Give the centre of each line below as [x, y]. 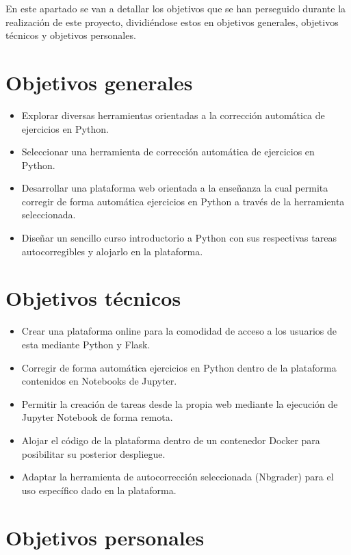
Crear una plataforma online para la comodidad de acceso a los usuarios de [179, 331]
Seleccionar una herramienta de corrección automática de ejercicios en [168, 152]
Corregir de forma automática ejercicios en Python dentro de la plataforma [179, 367]
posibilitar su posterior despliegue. [93, 453]
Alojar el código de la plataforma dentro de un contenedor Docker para [171, 440]
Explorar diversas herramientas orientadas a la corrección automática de [173, 115]
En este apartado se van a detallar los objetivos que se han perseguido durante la [176, 8]
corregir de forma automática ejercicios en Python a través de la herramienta [183, 201]
